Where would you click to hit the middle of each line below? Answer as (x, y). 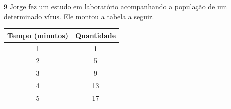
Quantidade (96, 35)
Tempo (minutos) (38, 35)
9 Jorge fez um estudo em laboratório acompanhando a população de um (115, 6)
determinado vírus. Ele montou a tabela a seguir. (79, 16)
